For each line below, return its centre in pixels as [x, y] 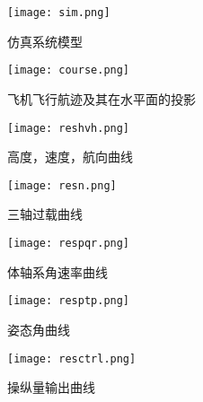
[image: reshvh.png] [69, 128]
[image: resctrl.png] [72, 358]
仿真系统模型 [45, 41]
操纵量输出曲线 [51, 387]
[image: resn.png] [62, 185]
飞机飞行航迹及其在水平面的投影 [101, 98]
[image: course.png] [69, 70]
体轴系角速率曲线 [57, 271]
